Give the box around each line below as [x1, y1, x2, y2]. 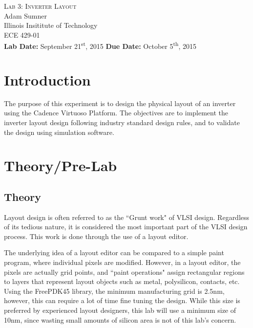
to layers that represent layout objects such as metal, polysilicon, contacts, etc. [4, 276, 240, 286]
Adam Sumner [4, 10, 47, 21]
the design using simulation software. [4, 127, 114, 137]
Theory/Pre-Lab [4, 155, 117, 175]
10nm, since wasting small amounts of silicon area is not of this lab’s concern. [4, 314, 236, 325]
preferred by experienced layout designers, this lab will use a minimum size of [4, 305, 236, 315]
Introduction [4, 69, 91, 89]
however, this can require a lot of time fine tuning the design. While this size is [4, 295, 240, 306]
